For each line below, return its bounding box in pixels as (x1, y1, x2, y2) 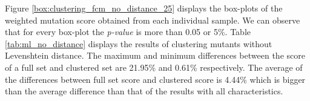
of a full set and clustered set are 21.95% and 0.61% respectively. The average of (5, 60, 303, 73)
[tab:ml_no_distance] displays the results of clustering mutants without (5, 37, 272, 50)
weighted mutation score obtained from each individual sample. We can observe (5, 13, 300, 26)
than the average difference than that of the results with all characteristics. (5, 85, 283, 97)
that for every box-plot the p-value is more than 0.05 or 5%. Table (5, 25, 251, 38)
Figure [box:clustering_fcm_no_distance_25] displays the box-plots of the (5, 2, 283, 14)
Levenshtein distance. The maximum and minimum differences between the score (5, 49, 305, 62)
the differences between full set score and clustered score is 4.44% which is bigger (5, 73, 306, 85)
